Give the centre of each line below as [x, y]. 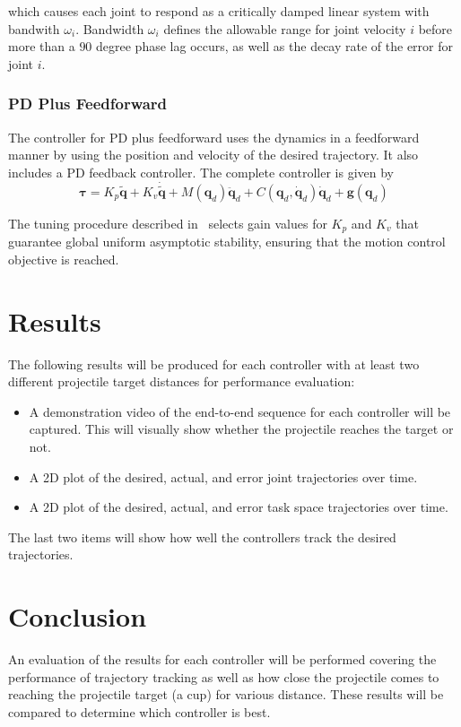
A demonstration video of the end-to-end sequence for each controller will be [240, 411]
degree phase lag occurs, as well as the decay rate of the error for [274, 46]
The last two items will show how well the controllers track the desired [202, 537]
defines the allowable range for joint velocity [285, 28]
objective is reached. [64, 259]
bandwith [34, 28]
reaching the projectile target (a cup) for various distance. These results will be [226, 694]
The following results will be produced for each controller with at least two [214, 363]
